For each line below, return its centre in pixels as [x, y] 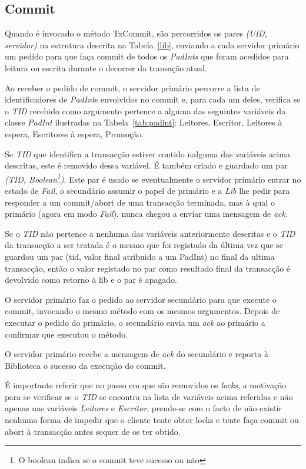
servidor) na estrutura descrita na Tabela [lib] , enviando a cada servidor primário [152, 44]
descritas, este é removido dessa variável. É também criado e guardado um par [146, 165]
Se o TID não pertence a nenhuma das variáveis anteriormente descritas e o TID [150, 233]
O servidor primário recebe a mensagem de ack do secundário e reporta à [137, 354]
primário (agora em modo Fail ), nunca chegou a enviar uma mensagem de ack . [146, 214]
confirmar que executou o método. [66, 334]
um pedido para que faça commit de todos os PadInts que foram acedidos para [147, 56]
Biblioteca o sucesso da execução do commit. [85, 365]
